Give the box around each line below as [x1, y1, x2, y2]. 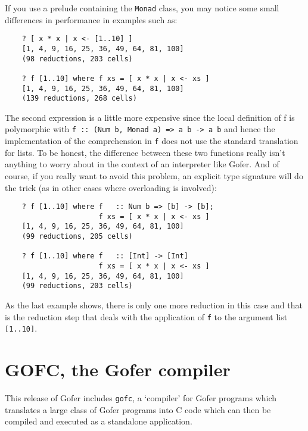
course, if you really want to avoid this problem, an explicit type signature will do [5, 169, 303, 182]
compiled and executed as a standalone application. [5, 415, 192, 427]
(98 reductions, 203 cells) [21, 54, 133, 63]
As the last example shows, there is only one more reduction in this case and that [5, 299, 303, 311]
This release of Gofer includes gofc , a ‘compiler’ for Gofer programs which [5, 392, 277, 404]
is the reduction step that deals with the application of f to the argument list [5, 310, 288, 323]
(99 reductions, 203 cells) [21, 282, 133, 291]
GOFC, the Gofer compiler [5, 357, 231, 382]
